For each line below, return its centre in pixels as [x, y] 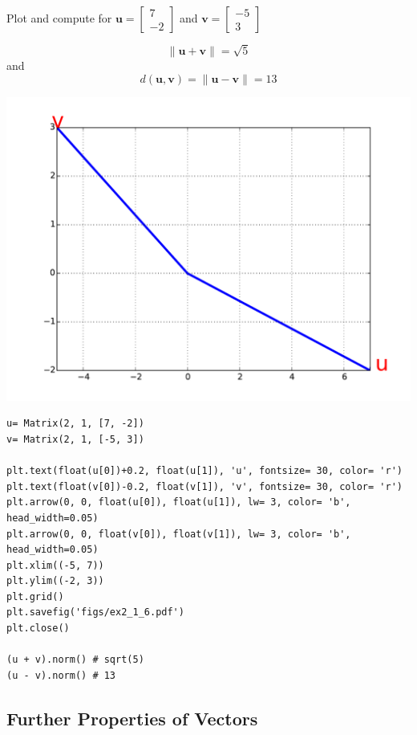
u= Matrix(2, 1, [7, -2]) [75, 424]
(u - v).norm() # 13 [61, 675]
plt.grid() [35, 596]
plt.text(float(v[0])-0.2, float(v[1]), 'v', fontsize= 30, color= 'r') [204, 486]
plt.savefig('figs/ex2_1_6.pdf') [95, 612]
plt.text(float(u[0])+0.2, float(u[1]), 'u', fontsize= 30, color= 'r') [204, 471]
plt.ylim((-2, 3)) [55, 581]
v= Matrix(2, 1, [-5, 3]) [75, 439]
